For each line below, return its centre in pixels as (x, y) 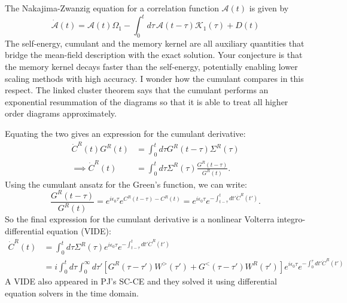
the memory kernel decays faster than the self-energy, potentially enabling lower (151, 67)
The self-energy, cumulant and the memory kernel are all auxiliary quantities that (155, 43)
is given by (269, 8)
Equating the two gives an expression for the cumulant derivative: (125, 134)
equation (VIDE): (79, 230)
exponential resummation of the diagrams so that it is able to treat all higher (147, 101)
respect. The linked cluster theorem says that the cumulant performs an (137, 90)
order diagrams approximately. (61, 113)
